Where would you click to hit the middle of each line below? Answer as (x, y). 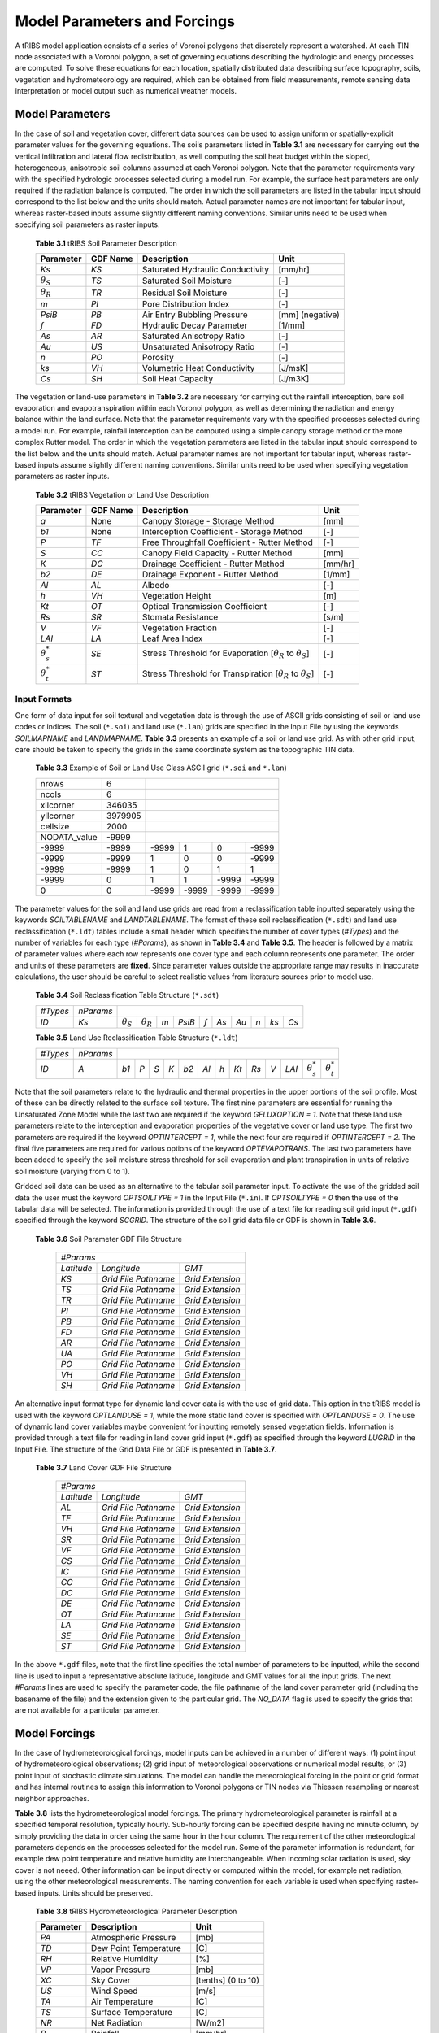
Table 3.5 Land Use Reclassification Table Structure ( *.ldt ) (137, 1038)
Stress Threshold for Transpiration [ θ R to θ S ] (228, 674)
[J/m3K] (294, 378)
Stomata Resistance (180, 617)
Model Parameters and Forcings (125, 21)
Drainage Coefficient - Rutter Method (213, 564)
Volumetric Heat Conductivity (198, 368)
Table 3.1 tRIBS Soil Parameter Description (106, 243)
